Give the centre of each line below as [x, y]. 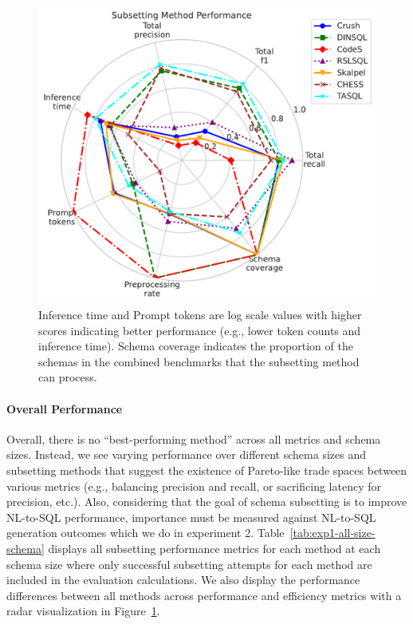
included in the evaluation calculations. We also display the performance [183, 580]
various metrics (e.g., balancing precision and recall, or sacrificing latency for [194, 486]
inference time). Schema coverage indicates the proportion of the [196, 346]
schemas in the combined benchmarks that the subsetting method [199, 361]
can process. [68, 377]
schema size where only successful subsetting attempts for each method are [189, 564]
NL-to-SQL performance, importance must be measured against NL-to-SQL [191, 517]
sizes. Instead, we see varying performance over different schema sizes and [186, 454]
